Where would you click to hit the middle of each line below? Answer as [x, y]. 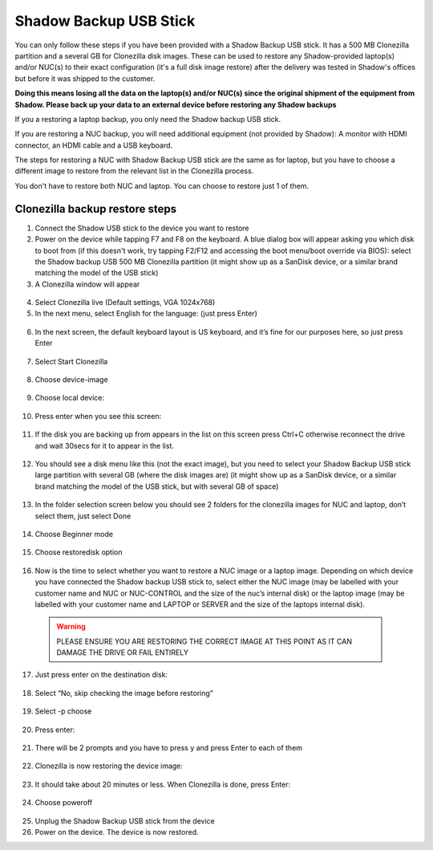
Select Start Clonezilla [71, 361]
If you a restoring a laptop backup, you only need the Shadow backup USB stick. [148, 119]
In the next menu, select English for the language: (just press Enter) [146, 314]
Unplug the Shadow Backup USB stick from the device [125, 821]
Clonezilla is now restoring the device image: [109, 766]
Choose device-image [71, 380]
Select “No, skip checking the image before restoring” [124, 693]
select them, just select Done [83, 516]
